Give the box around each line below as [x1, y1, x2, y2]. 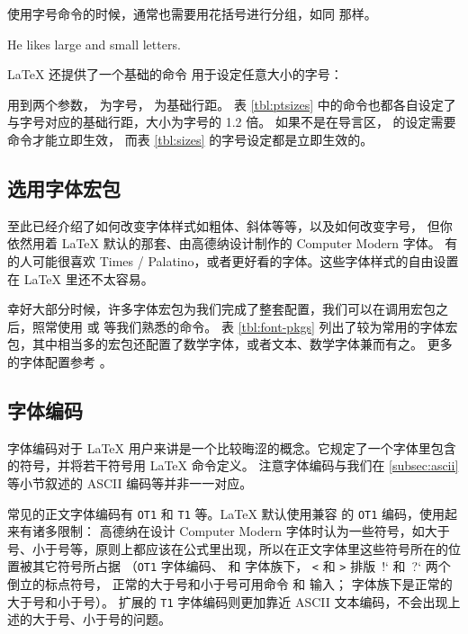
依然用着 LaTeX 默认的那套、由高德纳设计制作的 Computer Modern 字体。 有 [7, 234, 458, 253]
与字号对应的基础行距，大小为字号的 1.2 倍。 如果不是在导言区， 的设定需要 [7, 112, 456, 131]
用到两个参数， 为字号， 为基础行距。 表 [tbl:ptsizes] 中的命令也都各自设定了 [7, 94, 456, 113]
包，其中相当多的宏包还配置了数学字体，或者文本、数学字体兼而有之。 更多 [7, 335, 453, 353]
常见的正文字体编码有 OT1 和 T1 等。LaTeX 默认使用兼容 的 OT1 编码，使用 [7, 504, 445, 522]
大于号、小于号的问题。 [31, 610, 171, 629]
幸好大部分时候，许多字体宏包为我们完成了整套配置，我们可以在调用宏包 [7, 299, 436, 318]
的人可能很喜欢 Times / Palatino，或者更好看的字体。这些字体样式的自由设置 [7, 251, 459, 270]
